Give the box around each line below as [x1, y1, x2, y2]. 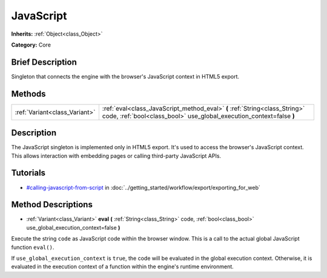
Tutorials [11, 168, 45, 178]
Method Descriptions [11, 199, 93, 210]
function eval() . [11, 244, 54, 251]
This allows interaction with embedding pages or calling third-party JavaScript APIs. [11, 152, 221, 160]
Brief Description [11, 57, 77, 67]
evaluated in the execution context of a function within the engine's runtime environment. [11, 263, 234, 270]
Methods [11, 88, 46, 99]
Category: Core [11, 41, 51, 48]
